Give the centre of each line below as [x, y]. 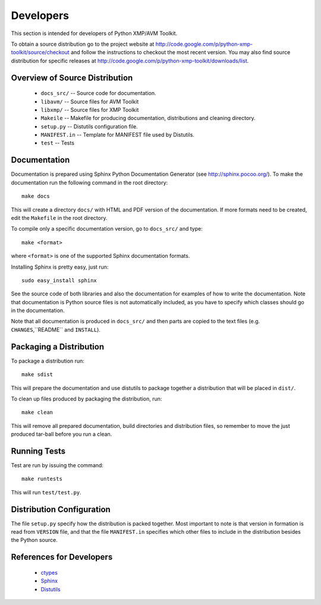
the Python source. [34, 540]
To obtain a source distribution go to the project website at [83, 44]
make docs [36, 196]
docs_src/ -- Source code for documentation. [98, 93]
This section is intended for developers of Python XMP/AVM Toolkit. [94, 33]
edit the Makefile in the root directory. [59, 218]
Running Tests [38, 451]
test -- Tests [57, 143]
